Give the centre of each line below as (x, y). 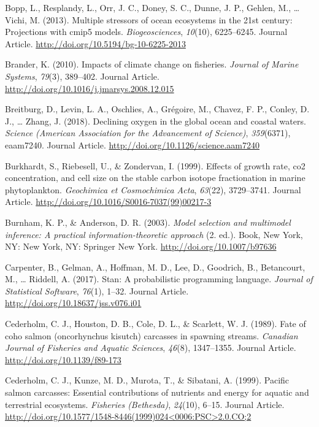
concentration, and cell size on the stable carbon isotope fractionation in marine (155, 178)
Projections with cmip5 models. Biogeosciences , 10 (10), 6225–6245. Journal (146, 32)
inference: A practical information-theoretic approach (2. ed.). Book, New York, (154, 234)
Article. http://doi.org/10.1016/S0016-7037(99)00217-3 (108, 202)
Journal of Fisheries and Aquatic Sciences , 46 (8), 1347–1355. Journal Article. (151, 348)
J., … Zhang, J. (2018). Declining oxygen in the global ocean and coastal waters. (156, 121)
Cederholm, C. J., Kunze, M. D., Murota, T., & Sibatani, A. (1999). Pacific (147, 380)
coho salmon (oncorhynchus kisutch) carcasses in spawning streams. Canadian (152, 335)
